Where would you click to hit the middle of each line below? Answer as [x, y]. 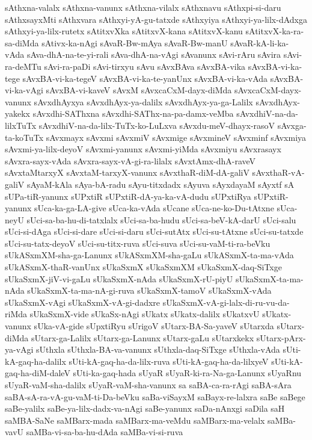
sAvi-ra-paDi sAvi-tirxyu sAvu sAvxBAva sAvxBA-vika [145, 66]
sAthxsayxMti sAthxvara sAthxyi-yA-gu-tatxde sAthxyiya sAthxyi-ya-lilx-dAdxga [156, 19]
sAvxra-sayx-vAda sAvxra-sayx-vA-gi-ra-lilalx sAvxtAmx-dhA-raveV [130, 160]
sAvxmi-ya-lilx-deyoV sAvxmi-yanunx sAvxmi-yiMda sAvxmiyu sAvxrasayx [143, 149]
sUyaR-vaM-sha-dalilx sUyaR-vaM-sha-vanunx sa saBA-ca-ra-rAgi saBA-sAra [148, 385]
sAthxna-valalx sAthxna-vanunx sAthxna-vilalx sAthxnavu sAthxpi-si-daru [143, 7]
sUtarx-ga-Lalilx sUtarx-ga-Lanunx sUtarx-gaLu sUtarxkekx [142, 337]
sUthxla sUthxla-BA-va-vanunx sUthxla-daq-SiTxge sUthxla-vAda [158, 349]
